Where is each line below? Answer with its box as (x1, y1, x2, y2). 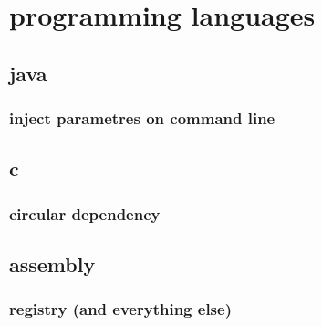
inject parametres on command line (9, 107, 275, 130)
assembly (9, 250, 96, 279)
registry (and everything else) (9, 298, 232, 321)
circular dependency (9, 202, 161, 225)
